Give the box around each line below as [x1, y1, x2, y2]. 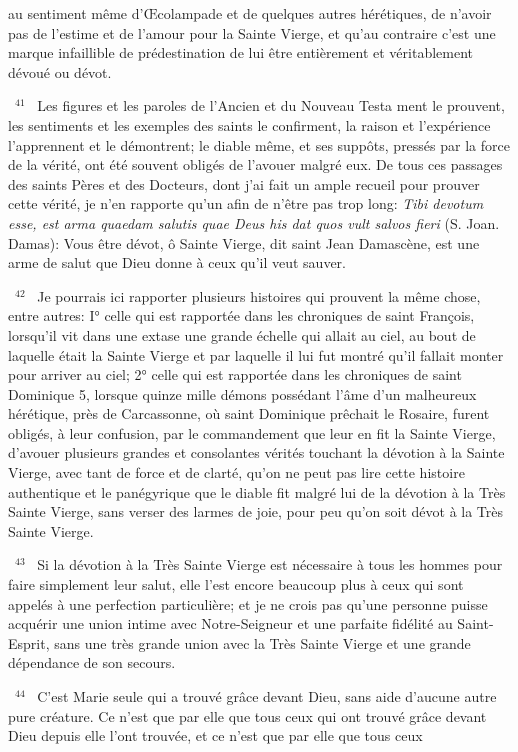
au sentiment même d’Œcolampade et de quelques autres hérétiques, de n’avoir [8, 3, 492, 23]
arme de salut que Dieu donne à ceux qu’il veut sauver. [8, 252, 346, 273]
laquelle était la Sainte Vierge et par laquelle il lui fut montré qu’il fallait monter [8, 344, 504, 365]
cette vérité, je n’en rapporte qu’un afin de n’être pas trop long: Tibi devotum [8, 193, 484, 214]
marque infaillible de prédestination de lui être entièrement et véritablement [8, 42, 473, 63]
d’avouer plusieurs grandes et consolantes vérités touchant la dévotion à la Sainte [8, 442, 505, 463]
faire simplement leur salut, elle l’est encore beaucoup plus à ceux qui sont [8, 574, 464, 595]
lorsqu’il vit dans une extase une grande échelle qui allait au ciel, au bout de [8, 324, 476, 345]
